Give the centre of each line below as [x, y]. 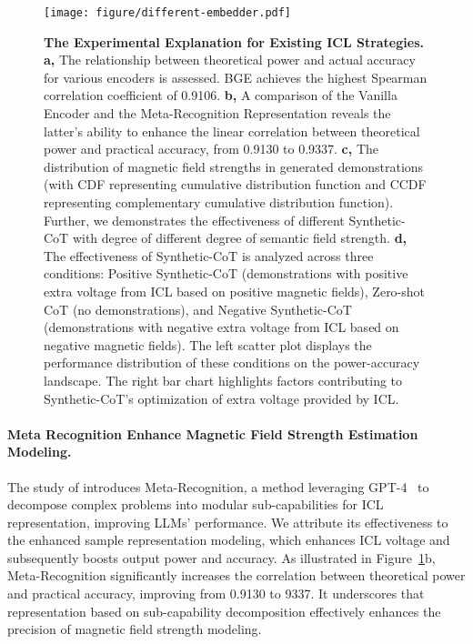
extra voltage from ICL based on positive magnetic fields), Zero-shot [235, 291]
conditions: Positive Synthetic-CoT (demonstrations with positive [226, 273]
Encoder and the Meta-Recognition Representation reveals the [217, 113]
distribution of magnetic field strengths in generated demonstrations [234, 166]
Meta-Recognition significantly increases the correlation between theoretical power [236, 575]
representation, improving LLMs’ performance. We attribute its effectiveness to [228, 522]
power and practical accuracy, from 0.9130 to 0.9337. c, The [211, 149]
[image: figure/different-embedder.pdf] [168, 13]
